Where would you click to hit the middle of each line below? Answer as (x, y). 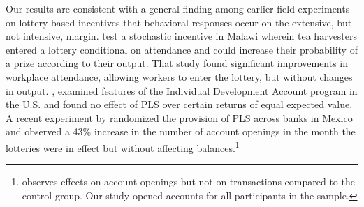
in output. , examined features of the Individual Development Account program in (182, 90)
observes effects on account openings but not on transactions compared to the (188, 182)
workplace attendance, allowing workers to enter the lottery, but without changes (179, 76)
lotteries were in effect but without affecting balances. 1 (123, 146)
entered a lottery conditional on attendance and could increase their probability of (182, 49)
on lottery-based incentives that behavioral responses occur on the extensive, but (179, 22)
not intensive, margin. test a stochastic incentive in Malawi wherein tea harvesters (182, 36)
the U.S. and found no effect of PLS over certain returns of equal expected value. (179, 104)
